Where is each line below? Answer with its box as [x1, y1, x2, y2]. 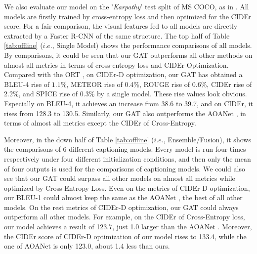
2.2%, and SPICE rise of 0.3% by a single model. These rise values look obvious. [4, 88, 247, 99]
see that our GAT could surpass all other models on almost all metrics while [4, 173, 235, 183]
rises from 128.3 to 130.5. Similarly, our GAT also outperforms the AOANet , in [4, 108, 246, 118]
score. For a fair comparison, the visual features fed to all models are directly [4, 21, 238, 31]
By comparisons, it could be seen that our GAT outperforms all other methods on [4, 49, 253, 60]
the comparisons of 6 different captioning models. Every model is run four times [4, 144, 246, 154]
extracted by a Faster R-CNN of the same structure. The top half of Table [4, 30, 230, 41]
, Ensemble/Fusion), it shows [163, 134, 251, 144]
